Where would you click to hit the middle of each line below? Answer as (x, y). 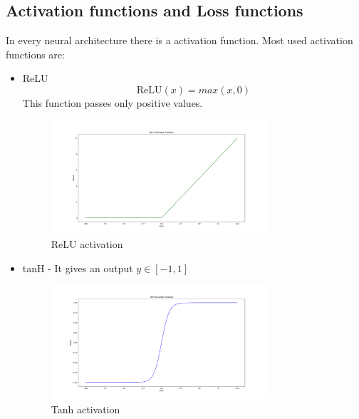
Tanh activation (85, 409)
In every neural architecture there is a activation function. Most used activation (179, 40)
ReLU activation (87, 244)
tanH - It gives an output (78, 268)
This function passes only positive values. (113, 102)
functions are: (35, 54)
